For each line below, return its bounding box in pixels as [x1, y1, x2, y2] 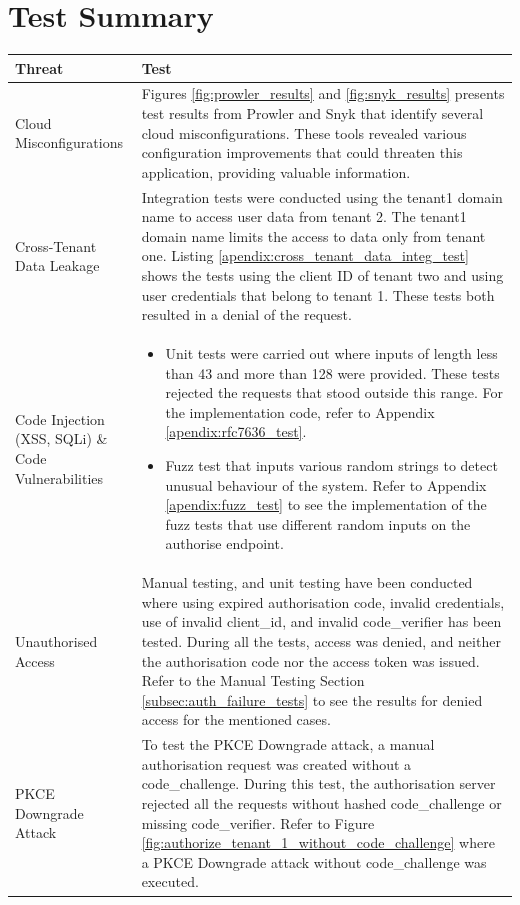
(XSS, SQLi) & [15, 428, 108, 449]
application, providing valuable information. [141, 161, 411, 182]
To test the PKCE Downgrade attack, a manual [141, 734, 435, 755]
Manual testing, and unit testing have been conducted [141, 572, 473, 593]
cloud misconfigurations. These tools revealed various [141, 122, 467, 143]
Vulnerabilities [15, 467, 104, 488]
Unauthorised [15, 631, 98, 652]
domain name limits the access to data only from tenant [141, 225, 486, 246]
